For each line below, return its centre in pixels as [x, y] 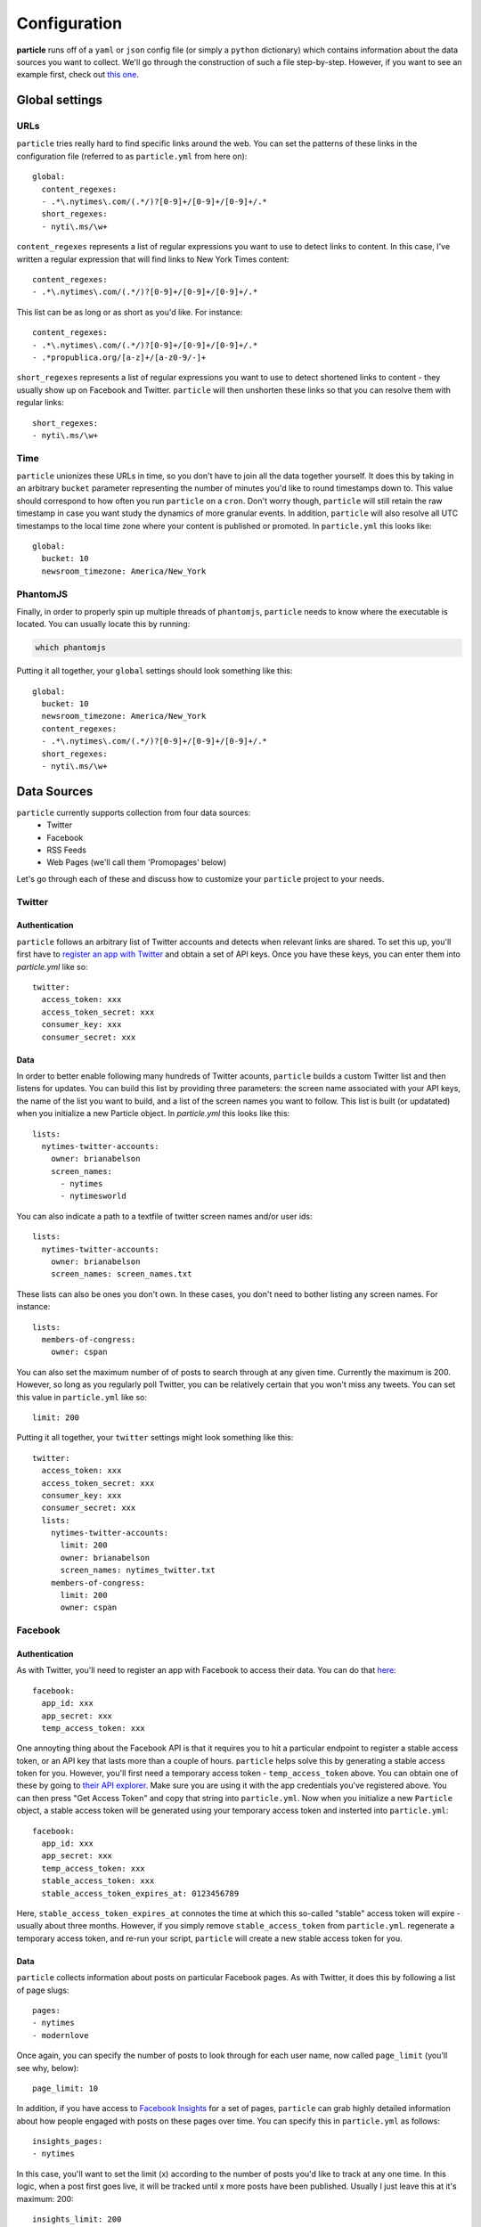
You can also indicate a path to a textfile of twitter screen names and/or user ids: [164, 1216]
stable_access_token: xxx [98, 1881]
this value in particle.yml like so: [82, 1397]
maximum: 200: [45, 2198]
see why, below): [48, 2068]
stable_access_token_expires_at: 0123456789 [140, 1893]
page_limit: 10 [65, 2088]
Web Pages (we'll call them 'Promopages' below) [137, 862]
